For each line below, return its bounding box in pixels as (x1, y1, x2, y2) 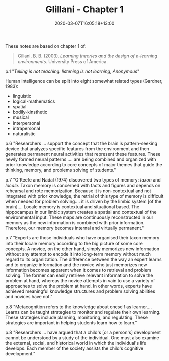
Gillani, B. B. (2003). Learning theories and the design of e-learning (17, 53, 157, 59)
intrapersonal (12, 125, 40, 131)
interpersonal (12, 119, 40, 126)
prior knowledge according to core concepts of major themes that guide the (5, 161, 162, 167)
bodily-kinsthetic (12, 109, 48, 115)
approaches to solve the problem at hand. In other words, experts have (5, 283, 152, 289)
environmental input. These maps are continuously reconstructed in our (5, 214, 154, 220)
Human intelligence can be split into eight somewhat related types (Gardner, (5, 78, 163, 84)
